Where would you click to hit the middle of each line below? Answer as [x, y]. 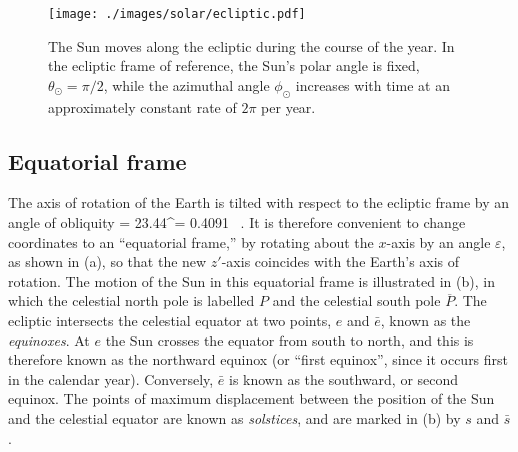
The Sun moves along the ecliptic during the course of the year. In [251, 45]
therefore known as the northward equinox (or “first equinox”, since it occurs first [258, 359]
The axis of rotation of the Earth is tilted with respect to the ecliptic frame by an [259, 202]
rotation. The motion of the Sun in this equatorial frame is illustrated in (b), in [251, 280]
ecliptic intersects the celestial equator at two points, [170, 320]
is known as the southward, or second [344, 378]
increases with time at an [372, 84]
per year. [288, 106]
